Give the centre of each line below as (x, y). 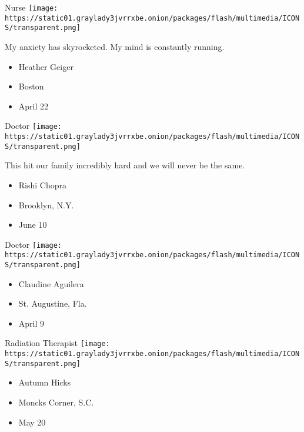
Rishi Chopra (43, 185)
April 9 (31, 323)
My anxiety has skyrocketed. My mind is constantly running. (115, 46)
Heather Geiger (46, 66)
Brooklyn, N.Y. (46, 205)
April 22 (34, 106)
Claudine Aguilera (51, 283)
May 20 (32, 422)
